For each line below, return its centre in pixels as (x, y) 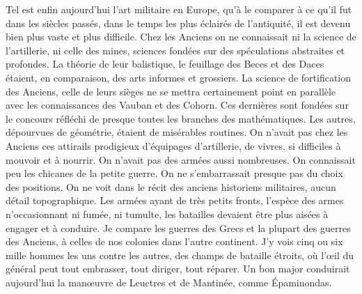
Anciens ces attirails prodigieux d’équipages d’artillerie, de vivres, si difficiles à (173, 145)
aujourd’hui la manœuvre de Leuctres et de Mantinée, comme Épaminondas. (169, 282)
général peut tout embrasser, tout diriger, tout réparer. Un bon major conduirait (178, 269)
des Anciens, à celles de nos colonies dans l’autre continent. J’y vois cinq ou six (174, 241)
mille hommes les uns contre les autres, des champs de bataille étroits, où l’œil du (180, 255)
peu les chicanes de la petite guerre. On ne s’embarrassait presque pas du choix (174, 173)
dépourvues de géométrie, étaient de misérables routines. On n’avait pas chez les (177, 132)
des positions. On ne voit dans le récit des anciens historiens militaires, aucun (171, 186)
